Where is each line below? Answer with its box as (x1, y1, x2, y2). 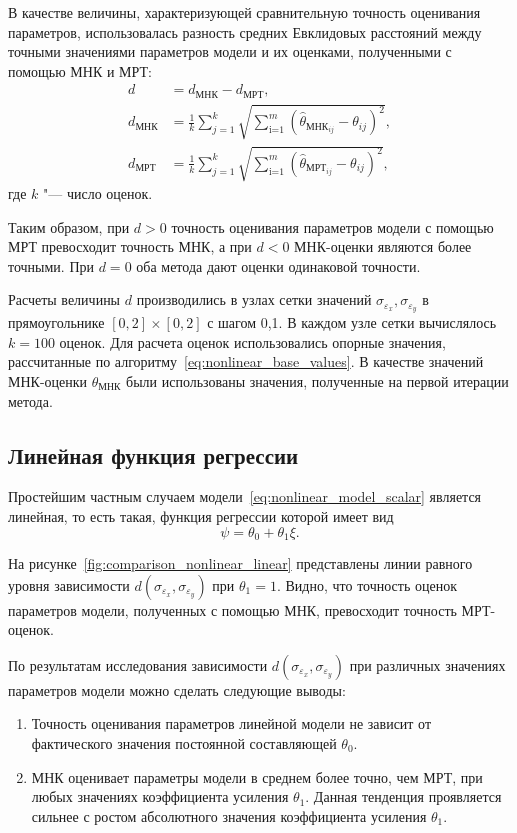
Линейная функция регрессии (8, 439, 299, 470)
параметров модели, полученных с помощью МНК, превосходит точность (8, 599, 457, 620)
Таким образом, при (8, 216, 130, 237)
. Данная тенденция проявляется (305, 786, 502, 807)
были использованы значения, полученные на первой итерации (126, 371, 509, 392)
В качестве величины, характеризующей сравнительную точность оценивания (8, 2, 481, 22)
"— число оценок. (43, 183, 153, 204)
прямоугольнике (8, 312, 105, 333)
